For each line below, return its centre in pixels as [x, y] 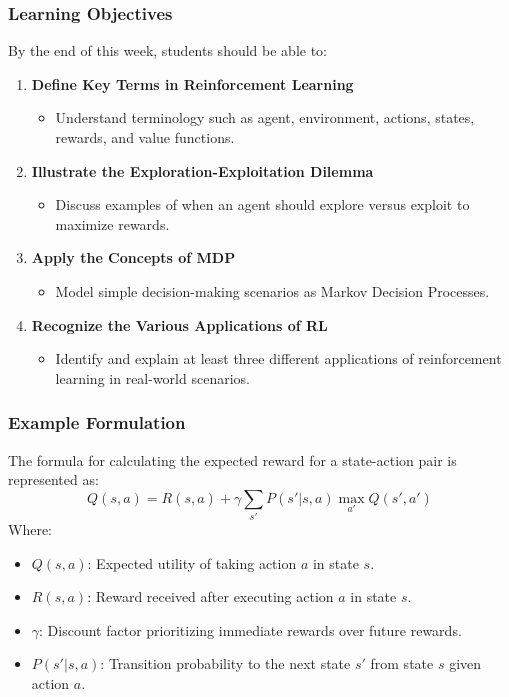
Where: [30, 529]
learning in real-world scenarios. [152, 377]
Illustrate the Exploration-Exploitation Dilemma [202, 170]
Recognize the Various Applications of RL [179, 324]
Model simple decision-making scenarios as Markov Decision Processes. [272, 290]
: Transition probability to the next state [225, 663]
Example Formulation [97, 422]
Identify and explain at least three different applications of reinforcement [278, 358]
